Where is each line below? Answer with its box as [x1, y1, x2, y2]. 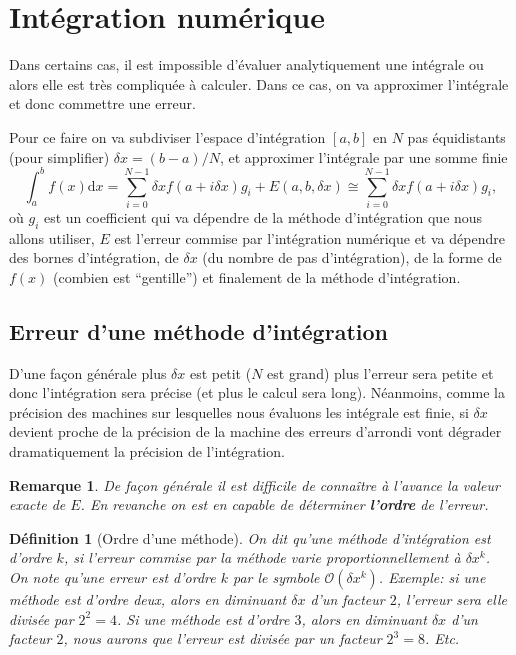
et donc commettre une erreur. [9, 93, 196, 114]
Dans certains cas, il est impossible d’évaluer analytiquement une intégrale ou [9, 54, 484, 75]
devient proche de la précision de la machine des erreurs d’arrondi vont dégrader [9, 421, 502, 442]
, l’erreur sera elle [396, 589, 507, 610]
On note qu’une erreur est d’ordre [9, 567, 216, 588]
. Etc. [424, 628, 460, 649]
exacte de [9, 494, 66, 515]
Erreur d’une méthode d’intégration [9, 315, 388, 346]
